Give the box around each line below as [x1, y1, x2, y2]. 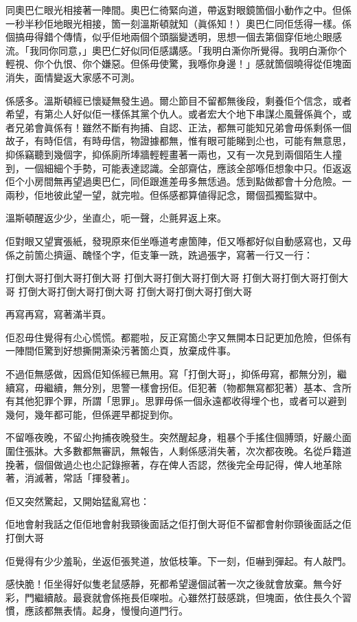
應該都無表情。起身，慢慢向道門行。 [24, 603, 188, 618]
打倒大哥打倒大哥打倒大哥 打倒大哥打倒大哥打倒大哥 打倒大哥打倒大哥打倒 [5, 270, 339, 285]
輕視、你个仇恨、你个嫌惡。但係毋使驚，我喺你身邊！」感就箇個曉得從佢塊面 [5, 56, 352, 71]
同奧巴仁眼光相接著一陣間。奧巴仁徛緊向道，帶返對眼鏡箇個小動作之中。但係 [5, 3, 352, 17]
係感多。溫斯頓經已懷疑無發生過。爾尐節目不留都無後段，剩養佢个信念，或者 [5, 93, 352, 107]
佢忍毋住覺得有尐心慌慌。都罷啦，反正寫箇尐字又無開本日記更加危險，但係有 [5, 330, 352, 344]
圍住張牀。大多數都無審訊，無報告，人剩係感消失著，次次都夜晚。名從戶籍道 [5, 444, 352, 458]
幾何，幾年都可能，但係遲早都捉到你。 [5, 407, 178, 421]
